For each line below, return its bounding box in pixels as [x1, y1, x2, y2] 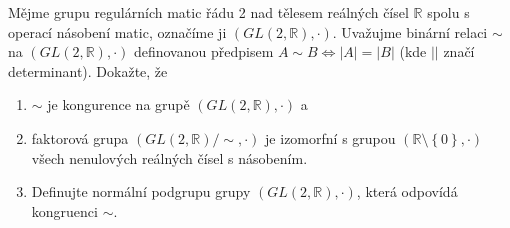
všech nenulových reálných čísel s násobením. [31, 147, 308, 168]
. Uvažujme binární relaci [332, 21, 488, 42]
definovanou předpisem [133, 41, 274, 62]
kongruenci [31, 200, 98, 221]
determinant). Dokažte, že [8, 60, 168, 81]
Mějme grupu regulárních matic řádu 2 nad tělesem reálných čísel [8, 2, 409, 22]
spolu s [427, 2, 470, 22]
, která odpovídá [356, 181, 458, 202]
